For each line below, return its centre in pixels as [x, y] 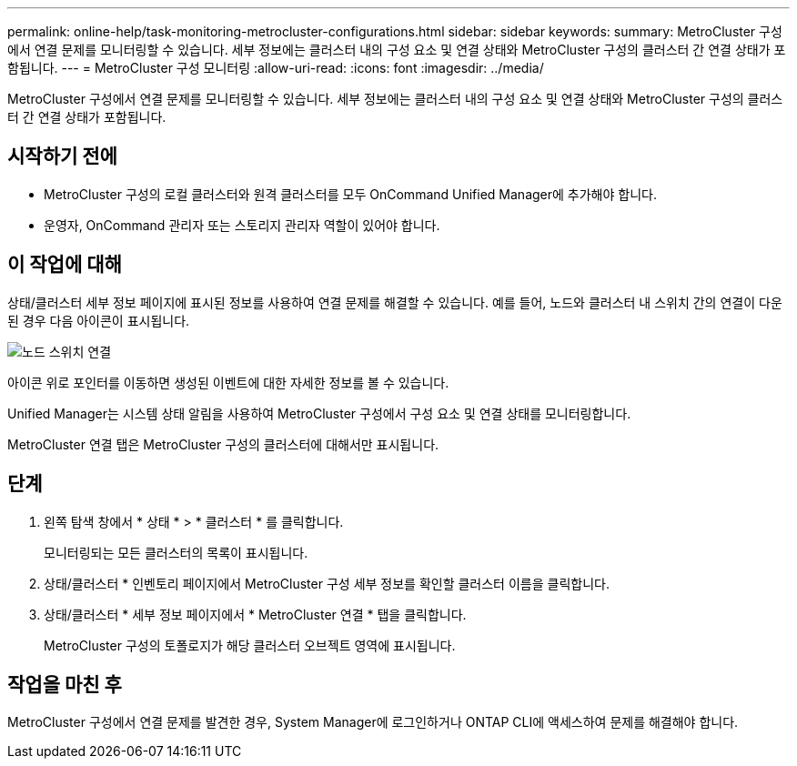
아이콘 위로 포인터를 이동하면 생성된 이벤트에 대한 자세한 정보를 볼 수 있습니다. [228, 382]
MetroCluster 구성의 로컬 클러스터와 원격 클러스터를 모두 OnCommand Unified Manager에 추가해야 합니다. [350, 194]
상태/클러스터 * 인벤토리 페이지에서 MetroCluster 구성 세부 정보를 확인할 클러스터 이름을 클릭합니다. [327, 583]
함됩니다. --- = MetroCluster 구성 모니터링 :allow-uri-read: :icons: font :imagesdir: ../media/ [276, 68]
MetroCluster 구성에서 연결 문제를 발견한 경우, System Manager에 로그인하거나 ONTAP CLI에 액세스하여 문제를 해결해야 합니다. [373, 722]
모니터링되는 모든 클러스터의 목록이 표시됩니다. [176, 552]
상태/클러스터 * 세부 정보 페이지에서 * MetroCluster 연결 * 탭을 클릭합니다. [255, 614]
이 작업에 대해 [65, 265]
